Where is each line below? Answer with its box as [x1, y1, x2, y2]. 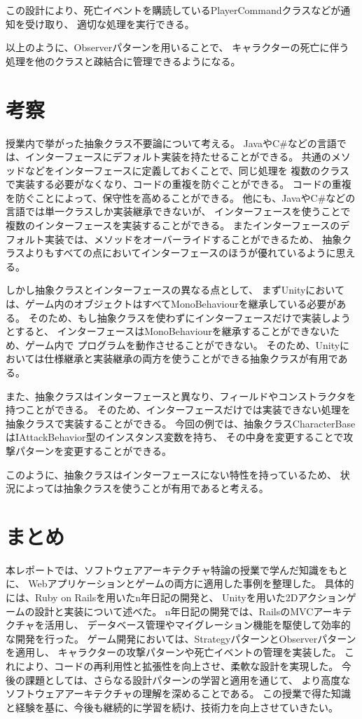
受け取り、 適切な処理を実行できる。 [25, 16, 195, 31]
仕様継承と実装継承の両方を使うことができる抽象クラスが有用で [44, 351, 338, 366]
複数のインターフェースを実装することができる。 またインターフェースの [6, 218, 340, 233]
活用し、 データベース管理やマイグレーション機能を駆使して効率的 [44, 617, 351, 632]
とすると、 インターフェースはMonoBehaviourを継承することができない [6, 324, 330, 338]
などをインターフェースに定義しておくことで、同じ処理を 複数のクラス [25, 163, 350, 177]
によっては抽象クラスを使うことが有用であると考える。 [15, 481, 269, 495]
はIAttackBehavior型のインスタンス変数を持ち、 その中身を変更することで [6, 430, 344, 444]
